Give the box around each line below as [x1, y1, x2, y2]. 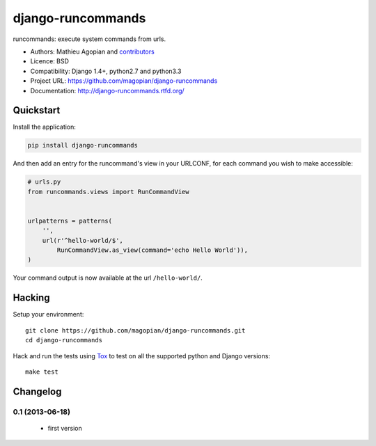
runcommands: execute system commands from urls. [13, 35, 166, 43]
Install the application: [13, 122, 77, 132]
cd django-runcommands [25, 336, 103, 344]
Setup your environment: [13, 310, 84, 319]
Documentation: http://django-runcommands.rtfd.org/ [30, 86, 185, 95]
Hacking [13, 292, 50, 304]
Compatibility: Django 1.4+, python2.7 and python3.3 [30, 67, 182, 75]
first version [47, 424, 83, 432]
